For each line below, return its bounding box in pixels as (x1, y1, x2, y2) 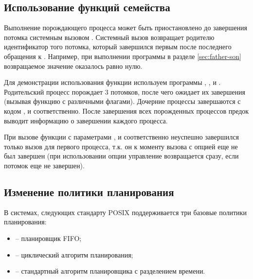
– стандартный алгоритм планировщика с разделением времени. (15, 266, 205, 276)
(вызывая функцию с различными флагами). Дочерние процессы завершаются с (4, 96, 241, 106)
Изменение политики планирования (4, 184, 174, 199)
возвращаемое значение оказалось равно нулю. (4, 60, 143, 71)
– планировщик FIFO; (15, 233, 82, 243)
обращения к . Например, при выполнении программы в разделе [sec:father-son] (4, 51, 241, 61)
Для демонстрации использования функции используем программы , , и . (4, 77, 221, 87)
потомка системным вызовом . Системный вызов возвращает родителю (4, 32, 215, 42)
